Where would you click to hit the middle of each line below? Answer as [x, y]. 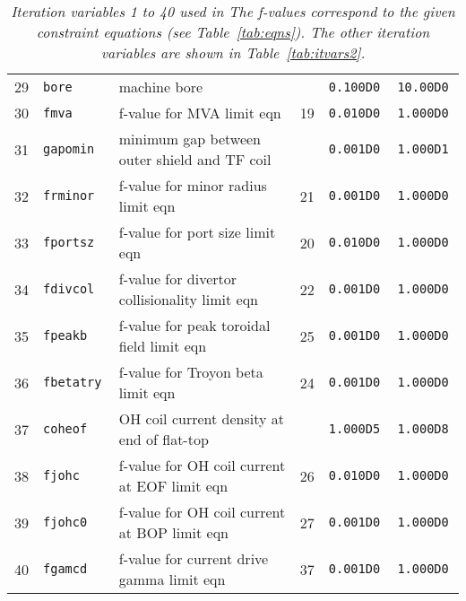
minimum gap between [190, 139]
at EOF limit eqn [173, 486]
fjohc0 [65, 522]
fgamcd [65, 569]
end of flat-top [164, 439]
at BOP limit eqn [174, 532]
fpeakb [65, 335]
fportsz [69, 242]
